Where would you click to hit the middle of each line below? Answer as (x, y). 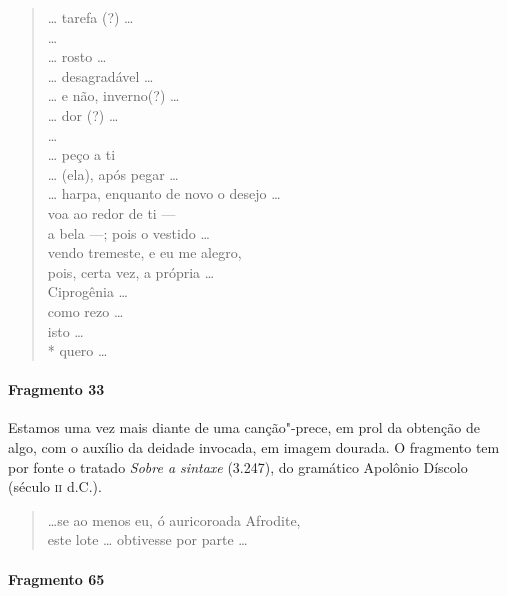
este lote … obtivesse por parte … (147, 539)
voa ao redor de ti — (111, 212)
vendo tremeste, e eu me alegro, (144, 252)
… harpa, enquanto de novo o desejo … (164, 193)
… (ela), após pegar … (113, 173)
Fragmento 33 (56, 389)
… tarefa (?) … (90, 17)
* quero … (77, 350)
